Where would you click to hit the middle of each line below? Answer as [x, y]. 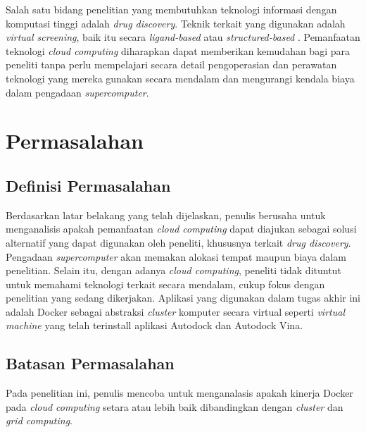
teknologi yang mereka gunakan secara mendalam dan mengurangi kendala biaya [180, 78]
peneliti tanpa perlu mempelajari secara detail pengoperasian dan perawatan [171, 64]
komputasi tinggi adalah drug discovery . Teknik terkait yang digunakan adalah [176, 23]
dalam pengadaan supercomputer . [77, 92]
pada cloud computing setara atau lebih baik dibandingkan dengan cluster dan [175, 406]
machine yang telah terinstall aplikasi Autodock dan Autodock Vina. [154, 325]
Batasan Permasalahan [90, 363]
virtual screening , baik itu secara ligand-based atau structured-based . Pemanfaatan [183, 37]
